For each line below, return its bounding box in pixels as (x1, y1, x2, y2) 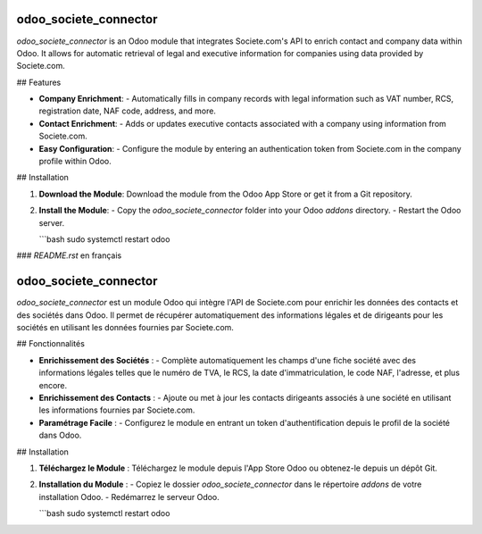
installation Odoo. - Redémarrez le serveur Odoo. (38, 491, 220, 502)
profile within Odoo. (38, 156, 112, 167)
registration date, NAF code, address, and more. (38, 105, 216, 116)
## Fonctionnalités (16, 338, 85, 349)
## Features (16, 77, 62, 88)
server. (38, 217, 65, 228)
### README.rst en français (16, 250, 122, 261)
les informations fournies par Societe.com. (38, 405, 195, 415)
